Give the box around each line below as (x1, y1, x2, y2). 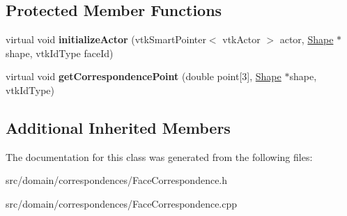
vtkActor (222, 32, 261, 47)
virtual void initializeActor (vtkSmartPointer (6, 32, 206, 47)
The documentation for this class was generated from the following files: (6, 149, 313, 164)
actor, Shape (279, 32, 334, 47)
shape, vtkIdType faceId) (6, 45, 114, 60)
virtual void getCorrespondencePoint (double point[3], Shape (6, 69, 282, 84)
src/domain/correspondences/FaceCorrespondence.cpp (6, 196, 238, 210)
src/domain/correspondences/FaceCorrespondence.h (6, 173, 228, 187)
